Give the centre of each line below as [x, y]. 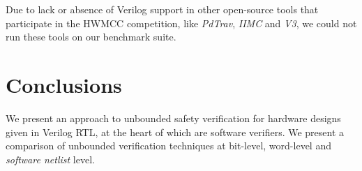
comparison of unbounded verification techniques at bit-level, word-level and [168, 146]
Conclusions [64, 84]
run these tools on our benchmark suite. [91, 37]
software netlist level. [50, 159]
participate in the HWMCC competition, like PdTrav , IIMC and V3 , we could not [181, 23]
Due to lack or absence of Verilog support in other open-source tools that [162, 9]
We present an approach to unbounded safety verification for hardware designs [173, 118]
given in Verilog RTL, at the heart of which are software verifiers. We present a [175, 132]
